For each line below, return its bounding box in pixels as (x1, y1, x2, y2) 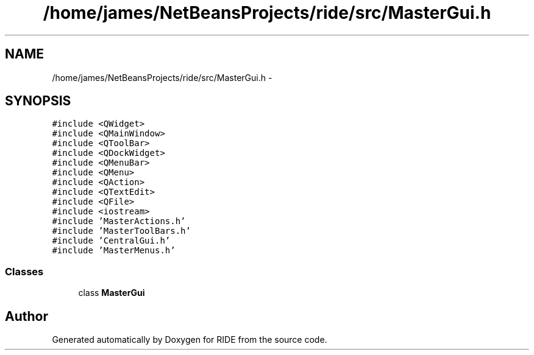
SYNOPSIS (5, 93, 71, 109)
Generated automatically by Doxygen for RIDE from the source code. (52, 334, 327, 345)
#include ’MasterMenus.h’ (52, 245, 176, 256)
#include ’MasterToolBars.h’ (52, 226, 191, 236)
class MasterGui (78, 287, 145, 298)
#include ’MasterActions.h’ (52, 216, 186, 227)
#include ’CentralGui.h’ (52, 236, 171, 246)
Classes (5, 265, 44, 278)
